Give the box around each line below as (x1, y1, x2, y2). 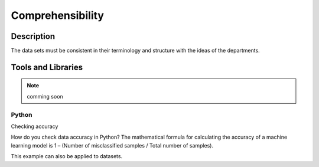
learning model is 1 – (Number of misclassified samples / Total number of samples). (11, 142, 214, 149)
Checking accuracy (11, 123, 58, 130)
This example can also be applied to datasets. (11, 153, 123, 160)
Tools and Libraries (11, 62, 83, 72)
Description (11, 31, 56, 41)
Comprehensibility (11, 9, 105, 22)
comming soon (27, 93, 63, 100)
